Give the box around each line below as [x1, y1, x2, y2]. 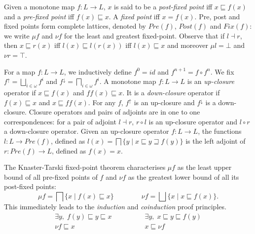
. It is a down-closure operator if [122, 87, 220, 97]
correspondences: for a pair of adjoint [4, 116, 116, 126]
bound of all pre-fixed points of [4, 171, 98, 182]
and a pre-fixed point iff [4, 11, 74, 21]
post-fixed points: [4, 181, 56, 192]
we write [4, 30, 30, 40]
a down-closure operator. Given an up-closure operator [4, 126, 169, 136]
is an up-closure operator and [148, 116, 238, 126]
